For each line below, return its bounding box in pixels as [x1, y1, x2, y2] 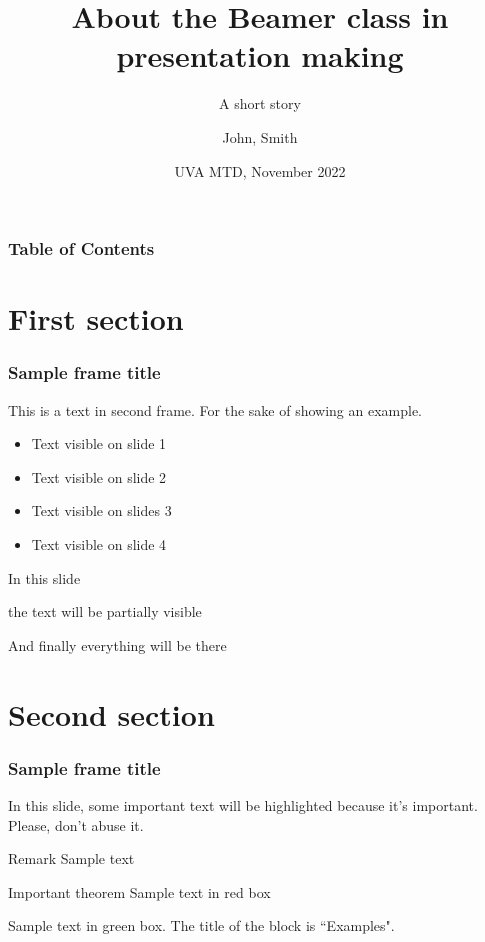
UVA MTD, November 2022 [174, 160, 346, 181]
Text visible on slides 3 [31, 500, 172, 521]
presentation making [116, 35, 404, 76]
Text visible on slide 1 [31, 433, 167, 454]
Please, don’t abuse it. [8, 814, 144, 835]
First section [8, 298, 184, 339]
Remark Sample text [8, 848, 135, 869]
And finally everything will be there [8, 634, 227, 655]
